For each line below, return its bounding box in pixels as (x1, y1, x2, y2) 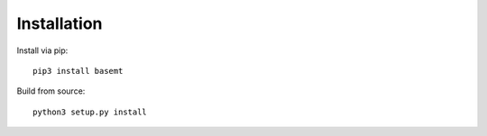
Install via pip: (16, 45, 69, 56)
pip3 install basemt (32, 66, 124, 76)
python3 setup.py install (32, 106, 148, 117)
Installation (16, 14, 103, 33)
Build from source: (16, 86, 86, 96)
